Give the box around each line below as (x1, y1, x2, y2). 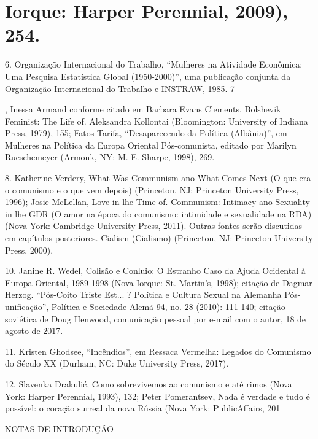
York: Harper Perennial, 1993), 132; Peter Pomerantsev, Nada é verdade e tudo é (5, 389, 310, 402)
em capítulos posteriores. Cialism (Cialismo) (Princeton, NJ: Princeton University (5, 231, 313, 244)
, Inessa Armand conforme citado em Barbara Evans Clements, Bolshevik (5, 103, 281, 115)
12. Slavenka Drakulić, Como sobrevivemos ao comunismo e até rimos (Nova (5, 377, 292, 390)
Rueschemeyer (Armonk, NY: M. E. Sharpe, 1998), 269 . (5, 150, 215, 163)
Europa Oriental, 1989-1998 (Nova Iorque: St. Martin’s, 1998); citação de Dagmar (5, 276, 312, 289)
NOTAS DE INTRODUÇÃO (5, 422, 114, 435)
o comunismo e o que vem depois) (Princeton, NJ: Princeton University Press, (5, 183, 299, 196)
